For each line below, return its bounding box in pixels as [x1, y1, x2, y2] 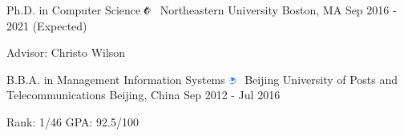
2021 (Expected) [6, 17, 87, 34]
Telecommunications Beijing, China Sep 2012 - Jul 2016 [6, 86, 281, 103]
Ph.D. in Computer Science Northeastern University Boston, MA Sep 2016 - [6, 2, 397, 18]
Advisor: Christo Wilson [6, 44, 126, 61]
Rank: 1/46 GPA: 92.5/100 [6, 113, 139, 130]
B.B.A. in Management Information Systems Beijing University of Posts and [6, 70, 398, 87]
